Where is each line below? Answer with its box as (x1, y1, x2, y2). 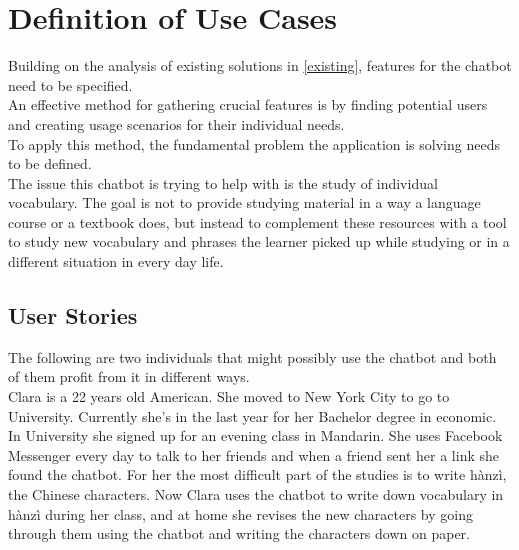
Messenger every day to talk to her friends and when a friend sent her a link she (8, 444, 499, 465)
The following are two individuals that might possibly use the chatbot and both (8, 346, 497, 367)
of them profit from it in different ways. (8, 366, 250, 387)
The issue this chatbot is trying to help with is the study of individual (8, 172, 438, 193)
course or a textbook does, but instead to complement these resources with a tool (8, 211, 507, 232)
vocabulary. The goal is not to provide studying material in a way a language (8, 192, 481, 213)
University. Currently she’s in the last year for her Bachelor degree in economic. (8, 405, 497, 426)
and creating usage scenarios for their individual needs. (8, 113, 345, 134)
